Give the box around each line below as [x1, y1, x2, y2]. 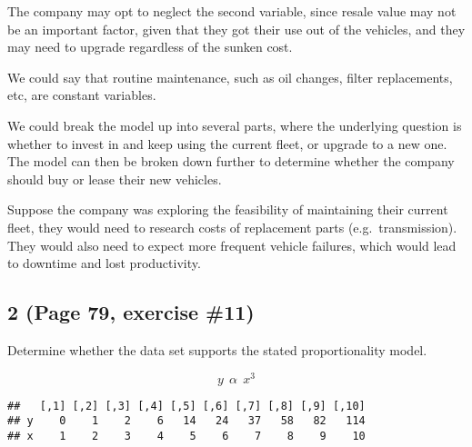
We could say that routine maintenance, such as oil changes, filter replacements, [7, 67, 453, 86]
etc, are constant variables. [7, 85, 156, 104]
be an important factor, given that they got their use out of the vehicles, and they [7, 19, 466, 38]
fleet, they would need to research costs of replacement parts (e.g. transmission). [7, 217, 457, 236]
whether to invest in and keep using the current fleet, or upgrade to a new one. [7, 134, 447, 153]
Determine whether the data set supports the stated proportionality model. [7, 340, 427, 359]
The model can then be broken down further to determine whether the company [7, 152, 455, 171]
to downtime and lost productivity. [7, 253, 201, 273]
